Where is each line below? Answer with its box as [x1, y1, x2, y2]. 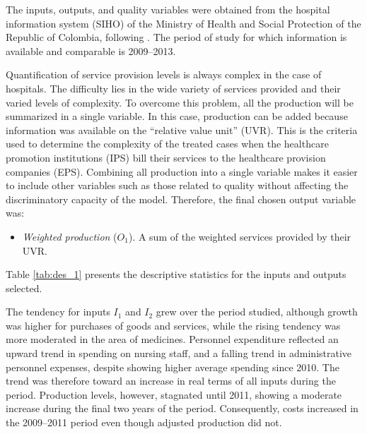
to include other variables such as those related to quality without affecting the [6, 178, 349, 193]
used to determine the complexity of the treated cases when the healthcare [6, 136, 329, 151]
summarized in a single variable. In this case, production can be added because [6, 109, 348, 123]
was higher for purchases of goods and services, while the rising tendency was [6, 318, 341, 332]
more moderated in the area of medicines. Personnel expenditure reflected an [6, 332, 339, 346]
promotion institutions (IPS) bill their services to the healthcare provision [6, 150, 326, 164]
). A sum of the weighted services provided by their [128, 229, 351, 243]
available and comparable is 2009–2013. [6, 43, 176, 58]
